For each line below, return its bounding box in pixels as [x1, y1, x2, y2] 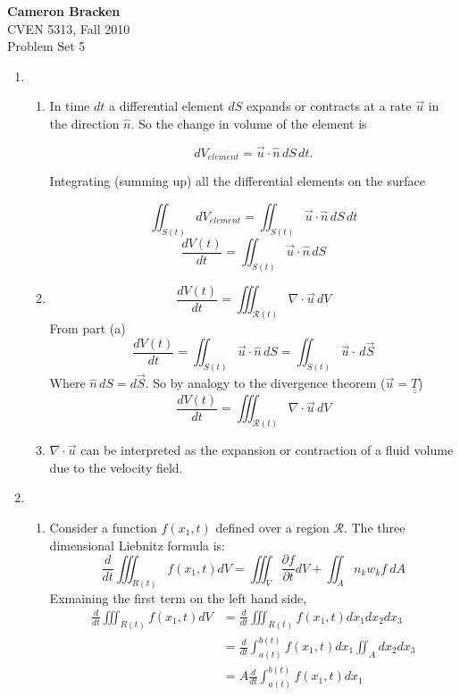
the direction [49, 113, 120, 132]
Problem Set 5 [7, 37, 86, 55]
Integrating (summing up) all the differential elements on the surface [49, 172, 425, 190]
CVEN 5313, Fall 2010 [7, 19, 130, 38]
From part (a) [49, 319, 126, 338]
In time [49, 97, 90, 115]
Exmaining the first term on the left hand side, [49, 588, 307, 607]
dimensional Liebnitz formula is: [49, 535, 225, 554]
